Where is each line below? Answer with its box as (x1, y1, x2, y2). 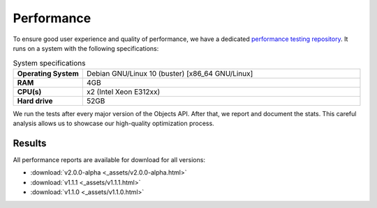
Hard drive (17, 96, 53, 106)
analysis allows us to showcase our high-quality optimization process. (13, 119, 214, 128)
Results (13, 137, 47, 149)
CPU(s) (17, 87, 42, 97)
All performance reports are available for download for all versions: (13, 156, 206, 163)
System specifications (13, 58, 86, 67)
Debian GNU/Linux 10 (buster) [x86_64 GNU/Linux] (86, 68, 253, 78)
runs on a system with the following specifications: (13, 44, 159, 52)
